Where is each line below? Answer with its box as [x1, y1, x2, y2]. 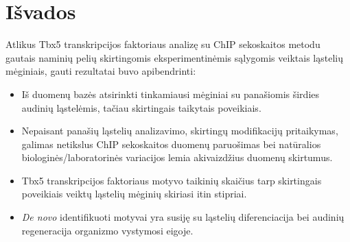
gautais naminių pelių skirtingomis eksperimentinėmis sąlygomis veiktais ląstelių [5, 50, 343, 64]
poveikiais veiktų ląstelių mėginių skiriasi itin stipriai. [21, 186, 247, 201]
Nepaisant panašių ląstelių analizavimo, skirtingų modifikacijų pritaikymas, [21, 123, 338, 138]
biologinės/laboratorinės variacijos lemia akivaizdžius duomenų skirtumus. [21, 150, 333, 165]
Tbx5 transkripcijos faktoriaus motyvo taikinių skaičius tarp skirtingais [21, 173, 322, 187]
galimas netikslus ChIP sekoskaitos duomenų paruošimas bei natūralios [21, 136, 321, 151]
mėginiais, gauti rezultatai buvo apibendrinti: [5, 64, 196, 78]
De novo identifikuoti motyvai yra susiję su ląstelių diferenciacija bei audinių [21, 210, 345, 224]
